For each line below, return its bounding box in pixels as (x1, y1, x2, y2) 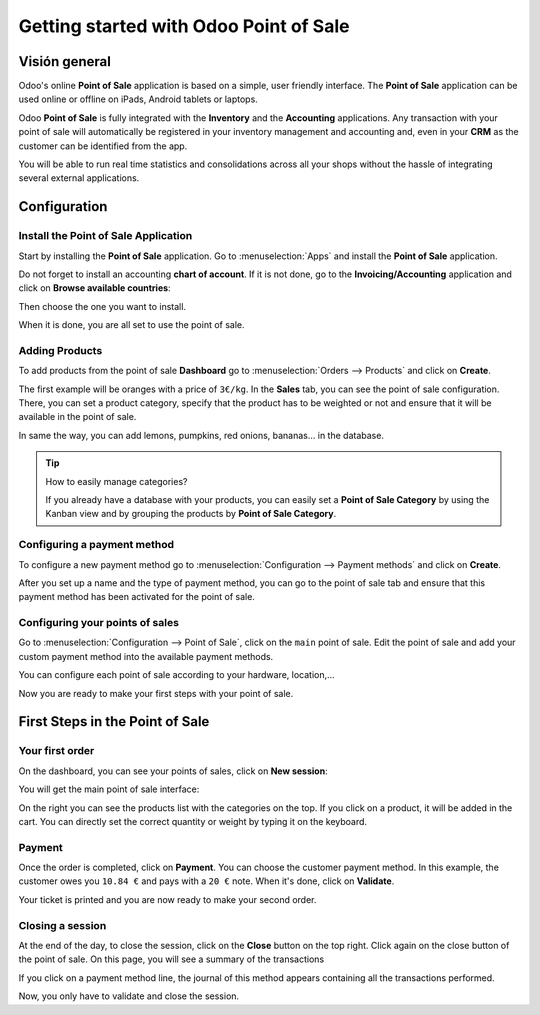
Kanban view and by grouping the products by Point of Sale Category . (45, 508, 337, 520)
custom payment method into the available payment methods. (18, 650, 274, 662)
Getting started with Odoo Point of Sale (18, 15, 350, 37)
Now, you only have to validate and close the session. (18, 990, 240, 1002)
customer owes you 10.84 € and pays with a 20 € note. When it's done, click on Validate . (18, 875, 395, 887)
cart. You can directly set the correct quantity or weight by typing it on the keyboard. (18, 815, 368, 827)
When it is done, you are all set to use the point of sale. (18, 319, 245, 331)
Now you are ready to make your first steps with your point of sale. (18, 687, 294, 699)
